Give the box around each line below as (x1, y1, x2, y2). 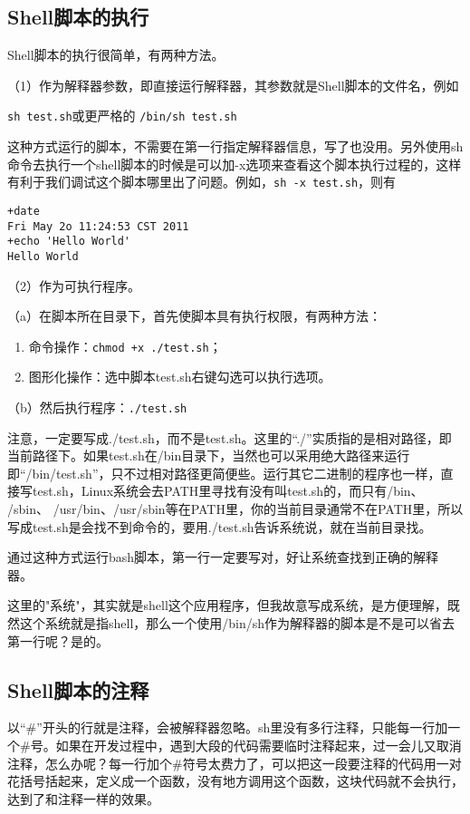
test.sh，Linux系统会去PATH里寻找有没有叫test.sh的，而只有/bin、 (32, 481, 424, 500)
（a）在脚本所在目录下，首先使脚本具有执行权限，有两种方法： (7, 306, 381, 325)
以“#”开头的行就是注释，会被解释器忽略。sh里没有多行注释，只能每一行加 (7, 718, 448, 737)
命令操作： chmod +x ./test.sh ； (28, 336, 222, 355)
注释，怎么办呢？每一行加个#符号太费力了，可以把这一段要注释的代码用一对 (7, 753, 462, 772)
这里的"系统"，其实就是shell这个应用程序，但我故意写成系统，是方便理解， (7, 596, 447, 615)
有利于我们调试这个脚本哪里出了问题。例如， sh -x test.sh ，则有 (7, 172, 397, 191)
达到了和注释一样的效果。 (7, 789, 159, 808)
